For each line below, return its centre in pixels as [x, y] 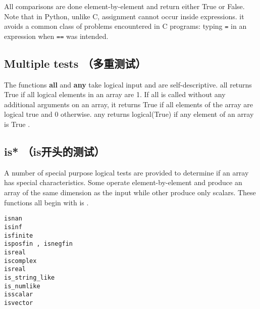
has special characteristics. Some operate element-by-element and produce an [123, 182]
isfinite [19, 235]
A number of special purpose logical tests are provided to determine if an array [126, 172]
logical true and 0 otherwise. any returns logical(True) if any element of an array [129, 114]
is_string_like [30, 277]
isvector [19, 303]
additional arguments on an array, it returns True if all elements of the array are [128, 104]
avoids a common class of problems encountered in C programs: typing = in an [125, 26]
